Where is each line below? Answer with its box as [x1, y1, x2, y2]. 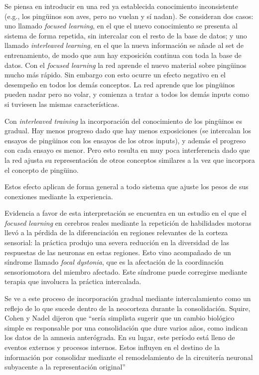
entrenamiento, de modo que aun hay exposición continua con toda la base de [4, 49, 242, 60]
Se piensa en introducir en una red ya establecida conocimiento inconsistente [4, 1, 239, 11]
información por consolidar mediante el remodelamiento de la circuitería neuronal [4, 352, 253, 362]
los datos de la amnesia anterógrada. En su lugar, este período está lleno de [4, 332, 235, 343]
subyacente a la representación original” [4, 362, 126, 372]
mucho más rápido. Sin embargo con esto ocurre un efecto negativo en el [4, 69, 226, 80]
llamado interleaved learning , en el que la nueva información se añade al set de [4, 40, 244, 50]
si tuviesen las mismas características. [4, 98, 120, 109]
